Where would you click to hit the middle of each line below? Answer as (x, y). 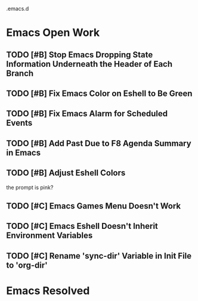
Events (19, 123)
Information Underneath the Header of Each (89, 64)
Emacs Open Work (53, 33)
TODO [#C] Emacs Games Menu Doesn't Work (94, 206)
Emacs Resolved (48, 291)
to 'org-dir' (27, 265)
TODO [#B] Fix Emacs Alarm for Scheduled (87, 114)
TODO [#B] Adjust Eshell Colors (66, 173)
